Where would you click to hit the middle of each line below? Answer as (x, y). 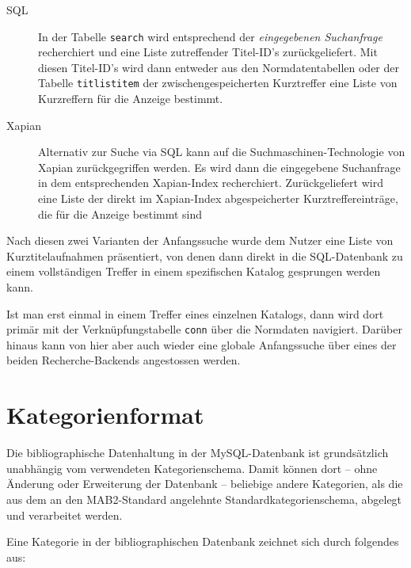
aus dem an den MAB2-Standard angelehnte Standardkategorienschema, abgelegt (204, 499)
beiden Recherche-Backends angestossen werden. (124, 360)
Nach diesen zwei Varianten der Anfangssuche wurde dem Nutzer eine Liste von (200, 240)
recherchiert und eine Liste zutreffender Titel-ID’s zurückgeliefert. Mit (208, 52)
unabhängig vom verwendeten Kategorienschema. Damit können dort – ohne (192, 468)
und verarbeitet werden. (65, 515)
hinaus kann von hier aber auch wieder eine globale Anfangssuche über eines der (202, 344)
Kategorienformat (105, 415)
